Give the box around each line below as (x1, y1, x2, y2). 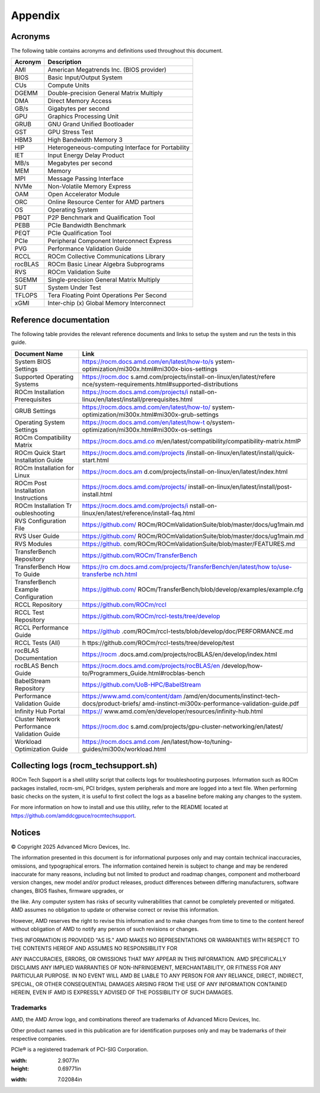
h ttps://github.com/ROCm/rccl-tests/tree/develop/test (82, 638, 235, 647)
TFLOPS (14, 291, 38, 299)
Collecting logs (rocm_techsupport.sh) (11, 760, 158, 771)
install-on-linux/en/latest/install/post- (188, 482, 293, 491)
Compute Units (47, 81, 90, 90)
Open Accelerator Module (47, 190, 120, 199)
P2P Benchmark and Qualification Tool (47, 213, 155, 222)
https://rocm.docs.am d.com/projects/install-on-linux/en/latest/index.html (82, 467, 288, 475)
